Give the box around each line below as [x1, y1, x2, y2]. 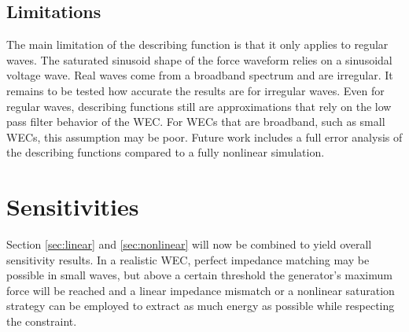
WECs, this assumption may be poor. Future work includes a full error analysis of [6, 128, 403, 145]
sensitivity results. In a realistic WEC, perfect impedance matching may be [6, 251, 370, 267]
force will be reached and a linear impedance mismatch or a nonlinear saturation [6, 282, 395, 298]
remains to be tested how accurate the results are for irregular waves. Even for [6, 82, 385, 98]
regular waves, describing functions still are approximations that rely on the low [6, 98, 392, 114]
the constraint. [6, 313, 77, 330]
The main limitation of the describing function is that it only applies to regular [6, 36, 389, 53]
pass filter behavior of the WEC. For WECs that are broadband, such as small [6, 113, 385, 130]
